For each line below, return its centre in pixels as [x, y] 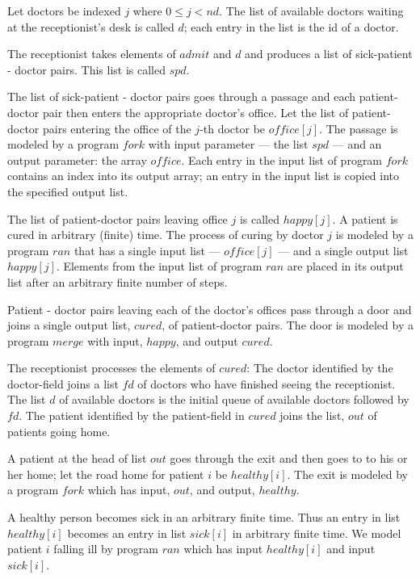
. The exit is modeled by [347, 474]
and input [351, 549]
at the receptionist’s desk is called [91, 26]
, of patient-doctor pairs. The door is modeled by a [288, 325]
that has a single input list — [147, 250]
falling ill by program [106, 549]
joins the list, [312, 415]
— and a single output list [343, 250]
